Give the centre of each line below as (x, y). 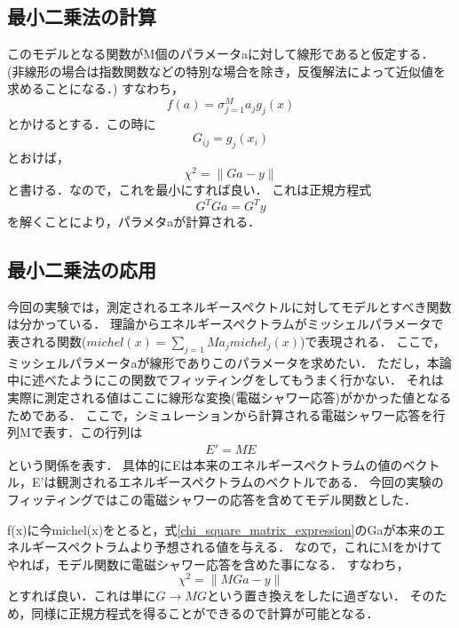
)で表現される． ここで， (373, 341)
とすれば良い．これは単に (82, 596)
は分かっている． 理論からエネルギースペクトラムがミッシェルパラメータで (226, 324)
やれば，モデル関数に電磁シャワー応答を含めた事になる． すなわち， (208, 564)
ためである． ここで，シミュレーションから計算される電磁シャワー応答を (220, 414)
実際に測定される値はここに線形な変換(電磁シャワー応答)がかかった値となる (229, 397)
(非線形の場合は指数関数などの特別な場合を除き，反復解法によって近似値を (226, 71)
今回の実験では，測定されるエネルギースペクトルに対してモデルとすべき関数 (229, 306)
